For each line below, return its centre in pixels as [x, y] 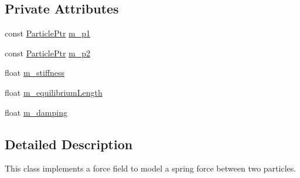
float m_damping [36, 112]
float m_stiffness [35, 73]
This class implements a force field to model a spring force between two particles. [151, 168]
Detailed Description [69, 144]
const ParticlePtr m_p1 [48, 33]
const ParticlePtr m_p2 [48, 53]
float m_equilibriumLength [54, 92]
